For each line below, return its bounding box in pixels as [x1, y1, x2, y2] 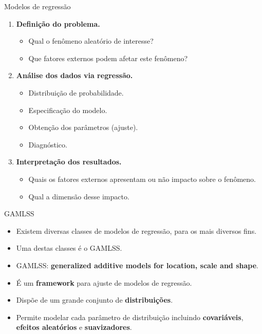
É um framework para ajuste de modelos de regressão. [16, 277, 192, 288]
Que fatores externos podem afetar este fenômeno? [28, 52, 188, 63]
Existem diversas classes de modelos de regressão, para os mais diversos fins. [16, 225, 257, 236]
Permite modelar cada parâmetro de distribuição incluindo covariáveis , [16, 311, 244, 322]
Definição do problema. [16, 18, 100, 29]
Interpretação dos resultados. [16, 156, 122, 167]
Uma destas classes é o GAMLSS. [16, 243, 122, 253]
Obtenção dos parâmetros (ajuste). [28, 122, 138, 133]
